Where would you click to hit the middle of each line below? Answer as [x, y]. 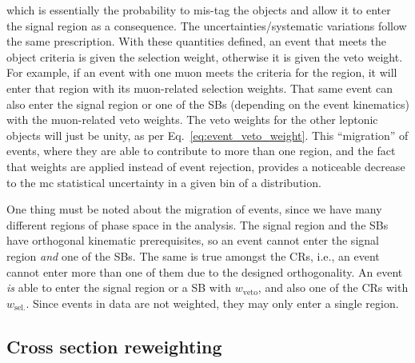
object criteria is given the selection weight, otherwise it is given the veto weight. [205, 56]
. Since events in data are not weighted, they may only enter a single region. [212, 303]
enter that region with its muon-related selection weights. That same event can [200, 88]
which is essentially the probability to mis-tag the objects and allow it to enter [199, 10]
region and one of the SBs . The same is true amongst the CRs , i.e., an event [193, 255]
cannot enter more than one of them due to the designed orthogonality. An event [205, 271]
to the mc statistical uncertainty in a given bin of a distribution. [164, 182]
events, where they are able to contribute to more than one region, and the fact [201, 151]
